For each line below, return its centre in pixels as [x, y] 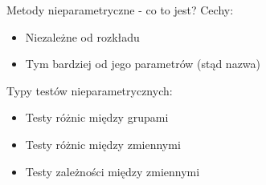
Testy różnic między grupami [97, 117]
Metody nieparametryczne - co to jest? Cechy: [120, 10]
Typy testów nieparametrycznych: [90, 90]
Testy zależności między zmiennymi [113, 171]
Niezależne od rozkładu [82, 36]
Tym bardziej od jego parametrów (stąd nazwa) [143, 64]
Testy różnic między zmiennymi [103, 144]
